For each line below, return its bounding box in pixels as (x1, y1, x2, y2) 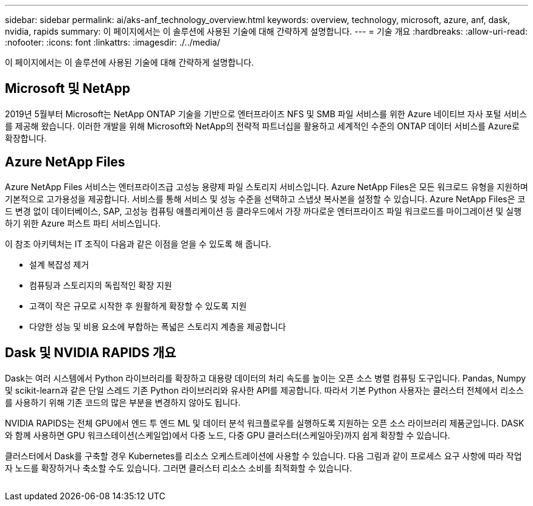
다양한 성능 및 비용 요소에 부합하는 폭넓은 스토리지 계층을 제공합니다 (29, 321, 286, 332)
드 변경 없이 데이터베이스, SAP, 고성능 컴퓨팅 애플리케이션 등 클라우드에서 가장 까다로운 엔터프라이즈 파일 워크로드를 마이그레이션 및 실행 (5, 205, 522, 216)
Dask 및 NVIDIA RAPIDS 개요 (5, 345, 176, 361)
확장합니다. (5, 132, 47, 143)
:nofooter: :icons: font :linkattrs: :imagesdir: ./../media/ (5, 37, 220, 47)
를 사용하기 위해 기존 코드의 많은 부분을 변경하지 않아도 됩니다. (5, 397, 241, 408)
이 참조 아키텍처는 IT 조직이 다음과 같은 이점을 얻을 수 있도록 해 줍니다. (5, 238, 271, 249)
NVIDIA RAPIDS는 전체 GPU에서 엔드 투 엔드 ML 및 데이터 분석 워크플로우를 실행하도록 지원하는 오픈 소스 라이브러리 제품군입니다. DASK (5, 417, 524, 428)
